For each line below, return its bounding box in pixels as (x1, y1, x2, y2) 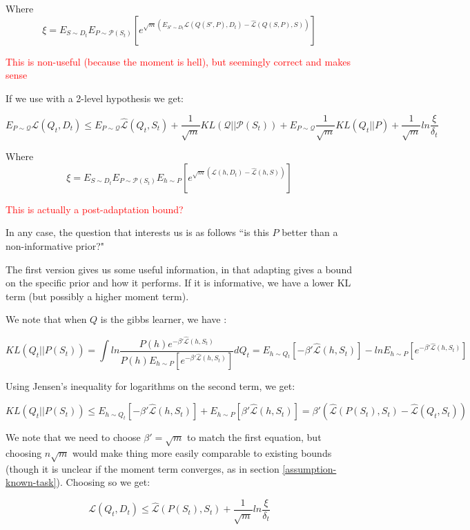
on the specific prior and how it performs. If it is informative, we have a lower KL (6, 275, 351, 290)
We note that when (6, 312, 87, 326)
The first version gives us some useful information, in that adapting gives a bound (6, 262, 352, 276)
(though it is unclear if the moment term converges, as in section (6, 461, 280, 475)
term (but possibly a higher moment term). (6, 288, 189, 303)
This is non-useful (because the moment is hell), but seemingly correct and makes (6, 54, 351, 68)
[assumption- (282, 461, 337, 475)
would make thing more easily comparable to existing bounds (72, 445, 332, 460)
